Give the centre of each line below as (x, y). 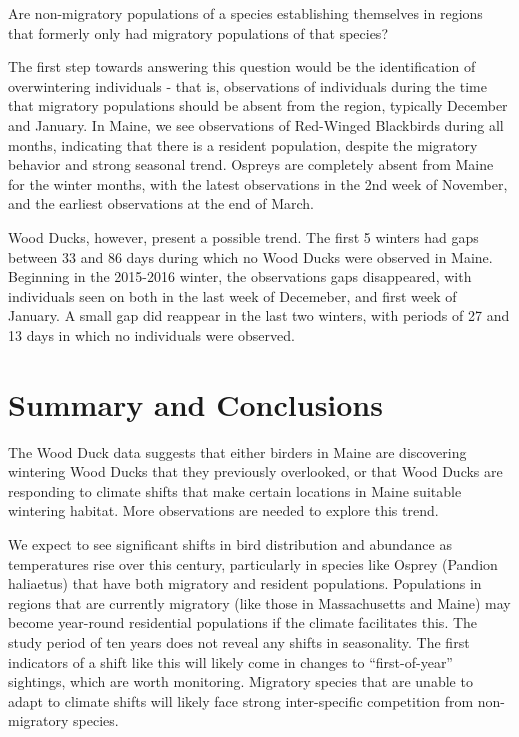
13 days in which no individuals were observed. (151, 334)
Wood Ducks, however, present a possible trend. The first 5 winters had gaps (243, 236)
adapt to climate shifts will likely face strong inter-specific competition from (241, 700)
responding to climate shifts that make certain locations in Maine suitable (235, 490)
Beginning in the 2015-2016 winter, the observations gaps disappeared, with (240, 276)
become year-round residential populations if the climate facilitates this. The (243, 622)
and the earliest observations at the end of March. (161, 203)
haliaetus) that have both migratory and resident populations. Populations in (245, 583)
